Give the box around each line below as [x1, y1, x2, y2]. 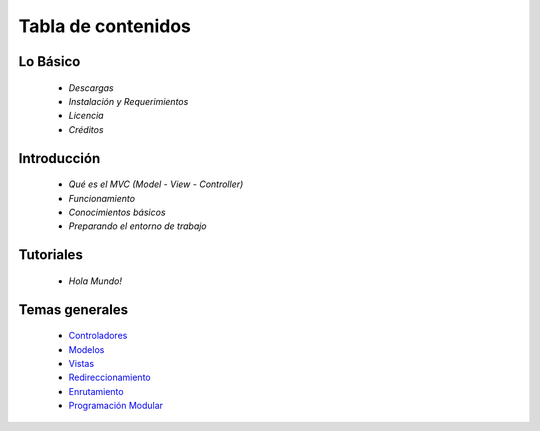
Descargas [68, 81, 114, 94]
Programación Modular [68, 400, 164, 412]
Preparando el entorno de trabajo [68, 220, 207, 232]
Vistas [68, 357, 95, 369]
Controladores [68, 330, 128, 342]
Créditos [68, 123, 104, 135]
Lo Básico [18, 53, 81, 70]
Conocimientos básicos [68, 206, 166, 218]
